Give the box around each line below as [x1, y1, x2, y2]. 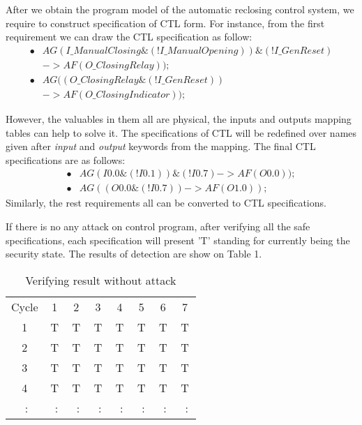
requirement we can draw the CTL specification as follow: [6, 29, 252, 44]
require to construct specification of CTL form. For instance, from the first [6, 15, 325, 30]
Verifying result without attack [25, 271, 176, 288]
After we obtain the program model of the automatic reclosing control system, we [6, 2, 354, 16]
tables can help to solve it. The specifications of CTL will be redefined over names [6, 125, 357, 140]
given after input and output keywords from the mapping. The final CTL [6, 139, 316, 154]
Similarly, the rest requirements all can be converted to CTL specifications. [6, 195, 326, 210]
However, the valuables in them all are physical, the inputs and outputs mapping [6, 111, 352, 126]
